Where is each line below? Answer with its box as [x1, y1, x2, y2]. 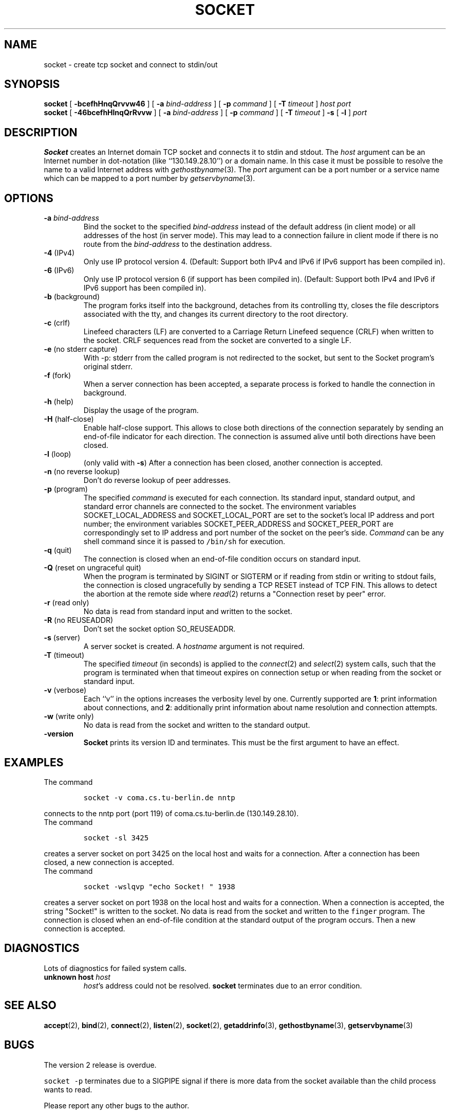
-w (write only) [44, 712, 94, 721]
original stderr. [83, 362, 133, 371]
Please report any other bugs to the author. [44, 1101, 190, 1110]
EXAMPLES [4, 756, 64, 769]
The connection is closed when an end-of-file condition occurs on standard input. [83, 554, 361, 564]
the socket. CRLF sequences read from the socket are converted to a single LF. [83, 336, 351, 345]
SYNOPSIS [4, 78, 60, 91]
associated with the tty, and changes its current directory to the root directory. [83, 310, 348, 319]
